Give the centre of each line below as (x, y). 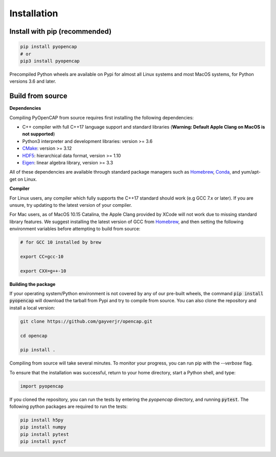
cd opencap (34, 335)
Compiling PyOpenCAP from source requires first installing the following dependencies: (102, 117)
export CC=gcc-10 (42, 256)
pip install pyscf (43, 441)
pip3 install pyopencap (50, 61)
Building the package (32, 284)
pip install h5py (42, 420)
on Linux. (27, 179)
